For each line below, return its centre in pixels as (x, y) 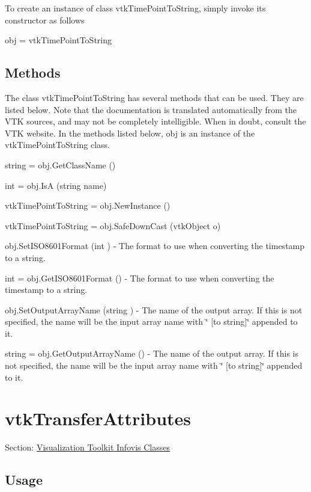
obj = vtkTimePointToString (58, 40)
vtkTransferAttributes (98, 418)
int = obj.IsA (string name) (56, 185)
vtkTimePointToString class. (58, 145)
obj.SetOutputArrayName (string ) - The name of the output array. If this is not (154, 309)
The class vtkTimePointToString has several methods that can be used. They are (154, 97)
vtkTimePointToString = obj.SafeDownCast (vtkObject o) (113, 225)
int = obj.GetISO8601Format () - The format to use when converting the (140, 278)
